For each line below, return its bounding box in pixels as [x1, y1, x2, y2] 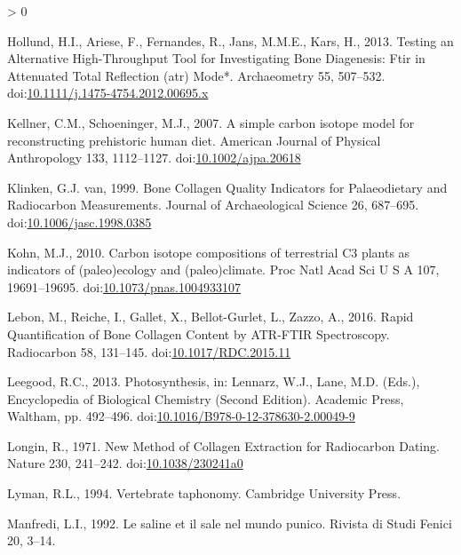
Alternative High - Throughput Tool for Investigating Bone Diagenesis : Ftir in [7, 49, 425, 67]
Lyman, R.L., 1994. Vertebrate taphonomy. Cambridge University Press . [7, 484, 401, 503]
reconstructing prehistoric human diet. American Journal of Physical [7, 131, 381, 149]
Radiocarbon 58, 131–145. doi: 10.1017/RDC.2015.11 [7, 342, 291, 361]
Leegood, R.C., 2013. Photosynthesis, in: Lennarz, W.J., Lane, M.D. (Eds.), [7, 372, 420, 391]
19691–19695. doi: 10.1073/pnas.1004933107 [7, 277, 241, 296]
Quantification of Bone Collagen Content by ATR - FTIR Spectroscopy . [7, 324, 390, 343]
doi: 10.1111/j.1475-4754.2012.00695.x [7, 83, 209, 102]
